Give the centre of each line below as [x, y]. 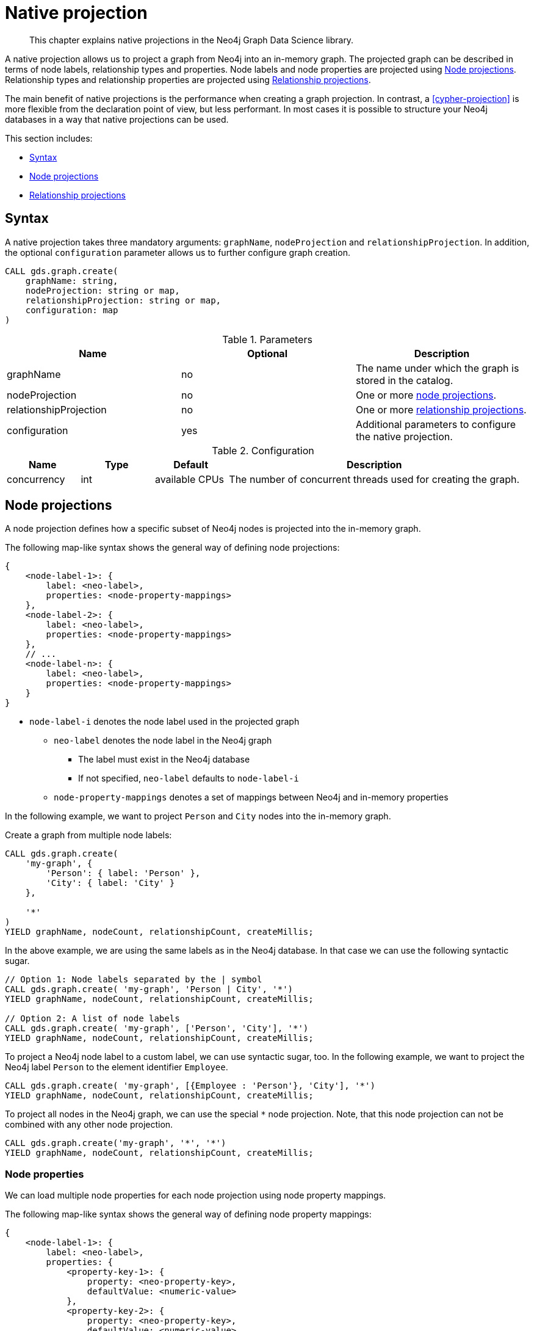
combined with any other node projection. [89, 1125]
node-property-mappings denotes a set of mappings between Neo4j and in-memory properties [251, 797]
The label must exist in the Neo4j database [164, 760]
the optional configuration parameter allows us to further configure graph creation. [178, 252]
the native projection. [404, 436]
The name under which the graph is [437, 368]
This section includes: [49, 138]
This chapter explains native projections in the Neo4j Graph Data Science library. [192, 40]
